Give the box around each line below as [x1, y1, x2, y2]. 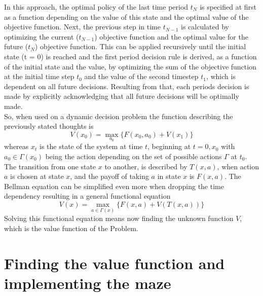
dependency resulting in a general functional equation [4, 191, 171, 201]
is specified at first [200, 2, 257, 12]
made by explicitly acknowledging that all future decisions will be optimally [4, 91, 239, 101]
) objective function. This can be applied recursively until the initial [34, 41, 246, 52]
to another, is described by [104, 161, 187, 171]
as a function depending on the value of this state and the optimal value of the [4, 11, 249, 22]
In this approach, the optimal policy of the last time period [4, 2, 189, 12]
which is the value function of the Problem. [4, 223, 138, 233]
